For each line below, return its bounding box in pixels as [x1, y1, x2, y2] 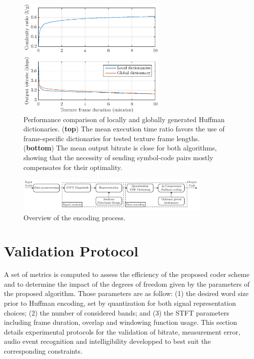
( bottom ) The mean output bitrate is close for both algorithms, [23, 143, 217, 153]
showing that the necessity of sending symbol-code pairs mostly [23, 152, 213, 162]
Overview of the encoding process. [23, 212, 126, 222]
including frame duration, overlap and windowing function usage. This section [4, 317, 237, 327]
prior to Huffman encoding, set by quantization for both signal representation [4, 298, 236, 308]
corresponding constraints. [4, 346, 83, 356]
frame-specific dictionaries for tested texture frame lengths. [23, 133, 200, 143]
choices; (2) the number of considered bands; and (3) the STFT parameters [4, 307, 230, 317]
